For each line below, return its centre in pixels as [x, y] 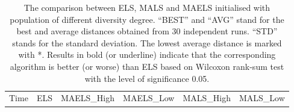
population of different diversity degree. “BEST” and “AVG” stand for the [147, 19]
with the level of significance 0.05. [147, 78]
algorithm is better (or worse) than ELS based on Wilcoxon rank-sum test [147, 66]
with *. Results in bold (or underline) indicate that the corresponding [147, 54]
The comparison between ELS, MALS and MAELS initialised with [147, 7]
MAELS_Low [149, 98]
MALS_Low [262, 98]
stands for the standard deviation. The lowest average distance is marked [147, 42]
